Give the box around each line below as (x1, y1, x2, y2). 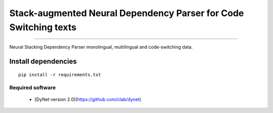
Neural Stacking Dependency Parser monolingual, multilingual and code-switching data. (9, 44, 193, 50)
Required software (9, 84, 56, 91)
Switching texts (9, 22, 77, 33)
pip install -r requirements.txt (18, 72, 101, 77)
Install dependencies (9, 57, 77, 66)
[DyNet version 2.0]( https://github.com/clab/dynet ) (34, 96, 142, 102)
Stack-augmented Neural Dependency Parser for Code (9, 8, 244, 19)
